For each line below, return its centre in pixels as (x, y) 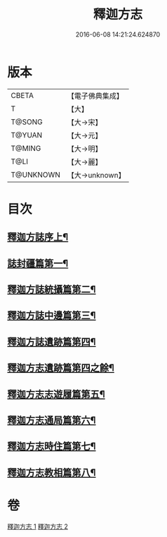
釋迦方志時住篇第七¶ (52, 446)
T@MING (26, 148)
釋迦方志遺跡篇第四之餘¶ (61, 368)
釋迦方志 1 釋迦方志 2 (38, 526)
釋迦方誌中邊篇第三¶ (52, 315)
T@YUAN (27, 135)
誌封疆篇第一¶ (38, 263)
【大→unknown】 (96, 175)
